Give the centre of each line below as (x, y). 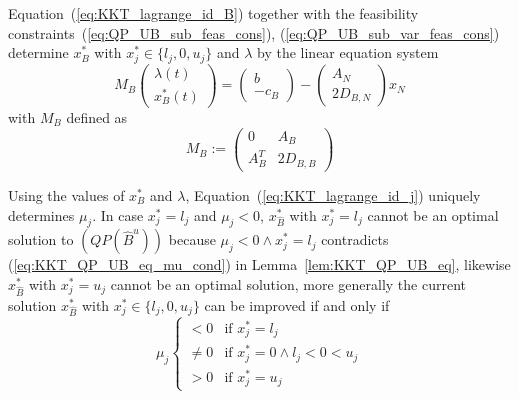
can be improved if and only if (297, 304)
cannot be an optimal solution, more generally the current (288, 283)
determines (41, 214)
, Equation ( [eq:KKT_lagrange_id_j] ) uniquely (333, 194)
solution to (41, 239)
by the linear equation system (348, 52)
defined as (97, 116)
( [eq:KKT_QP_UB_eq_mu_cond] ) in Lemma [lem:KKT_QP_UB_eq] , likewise (259, 264)
